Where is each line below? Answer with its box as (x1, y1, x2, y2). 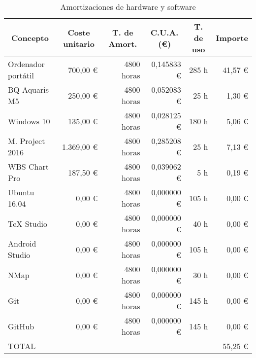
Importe (216, 32, 248, 43)
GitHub (8, 320, 34, 332)
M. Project (8, 135, 45, 146)
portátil (8, 70, 34, 81)
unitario (63, 37, 95, 49)
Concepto (11, 32, 49, 43)
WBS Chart (8, 161, 49, 172)
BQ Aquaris (8, 84, 49, 95)
